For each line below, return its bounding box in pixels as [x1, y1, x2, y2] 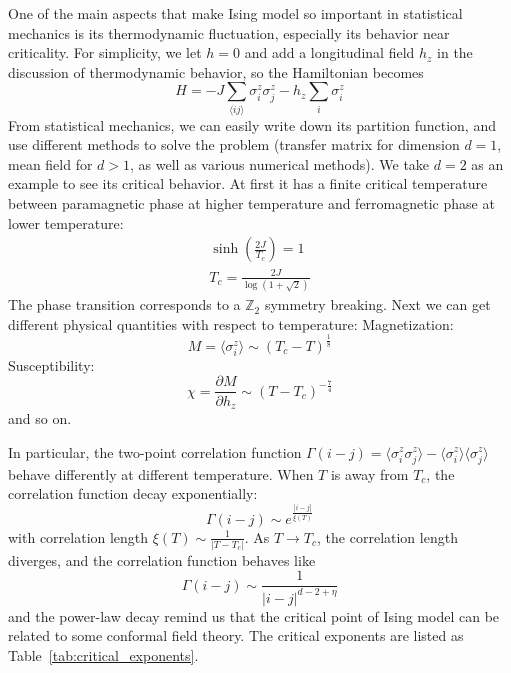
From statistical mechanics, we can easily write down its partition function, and [8, 114, 496, 135]
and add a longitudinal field [244, 42, 415, 63]
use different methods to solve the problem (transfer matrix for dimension [8, 134, 460, 155]
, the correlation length [317, 526, 458, 547]
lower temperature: [8, 212, 124, 233]
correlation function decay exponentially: [8, 483, 258, 504]
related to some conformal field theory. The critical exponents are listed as [8, 625, 464, 646]
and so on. [8, 407, 72, 428]
